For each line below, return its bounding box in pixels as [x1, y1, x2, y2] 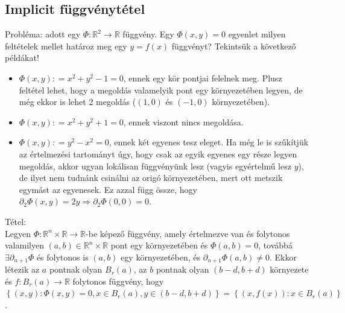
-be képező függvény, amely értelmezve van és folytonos [86, 227, 290, 239]
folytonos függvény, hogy [72, 274, 164, 287]
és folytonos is [36, 250, 89, 263]
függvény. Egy [122, 28, 174, 40]
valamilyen [5, 239, 44, 251]
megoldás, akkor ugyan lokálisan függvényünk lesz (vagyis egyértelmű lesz [19, 159, 291, 172]
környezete [270, 263, 309, 276]
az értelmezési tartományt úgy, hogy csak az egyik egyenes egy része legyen [19, 147, 297, 160]
